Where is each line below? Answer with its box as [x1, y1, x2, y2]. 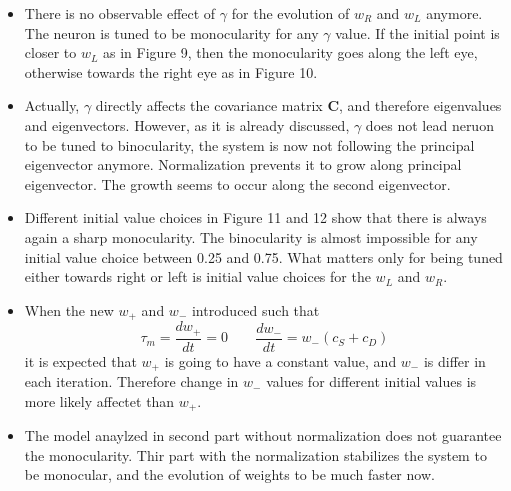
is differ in [423, 350, 486, 371]
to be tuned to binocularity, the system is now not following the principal [24, 134, 475, 155]
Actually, [24, 95, 80, 116]
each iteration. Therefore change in [24, 371, 239, 392]
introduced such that [191, 299, 320, 320]
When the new [24, 299, 114, 320]
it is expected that [24, 350, 137, 371]
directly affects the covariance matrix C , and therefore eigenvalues [95, 95, 502, 116]
